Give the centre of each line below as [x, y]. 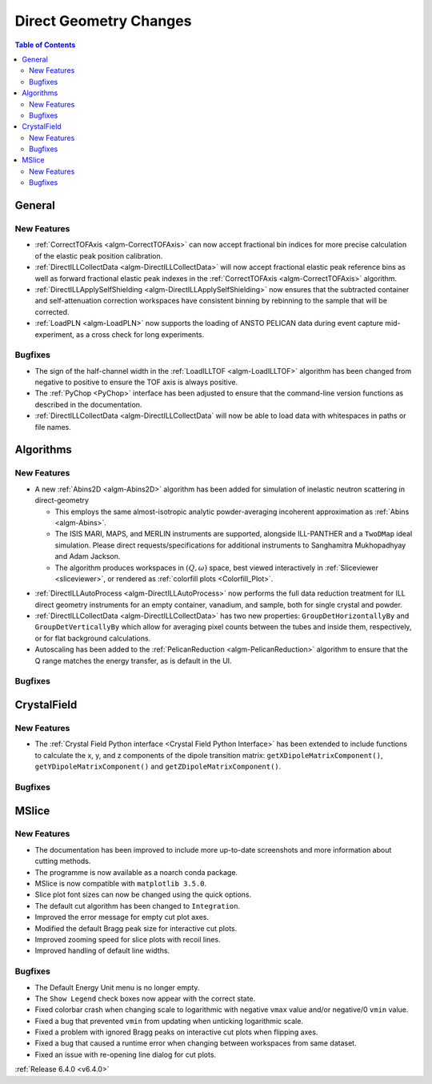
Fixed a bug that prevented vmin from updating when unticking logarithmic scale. [169, 1021]
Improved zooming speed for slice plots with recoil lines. [128, 939]
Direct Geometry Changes [103, 21]
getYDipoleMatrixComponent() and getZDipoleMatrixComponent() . [158, 767]
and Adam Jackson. [88, 556]
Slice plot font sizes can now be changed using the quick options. [143, 895]
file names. [53, 427]
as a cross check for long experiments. [140, 334]
